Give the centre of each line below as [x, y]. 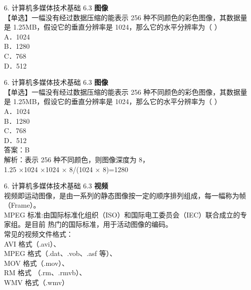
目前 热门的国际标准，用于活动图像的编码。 [102, 224]
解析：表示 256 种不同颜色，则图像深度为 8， [77, 159]
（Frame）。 [22, 205]
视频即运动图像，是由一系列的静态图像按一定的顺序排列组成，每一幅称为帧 [125, 195]
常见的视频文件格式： [39, 234]
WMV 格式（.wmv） [37, 282]
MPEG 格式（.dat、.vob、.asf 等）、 [60, 253]
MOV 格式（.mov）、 [37, 263]
